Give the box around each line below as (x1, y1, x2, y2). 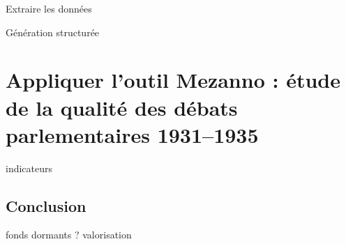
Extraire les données (6, 1, 92, 15)
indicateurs (6, 160, 53, 175)
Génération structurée (6, 24, 100, 39)
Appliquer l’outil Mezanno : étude (6, 66, 340, 94)
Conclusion (6, 195, 86, 216)
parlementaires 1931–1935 (6, 120, 259, 148)
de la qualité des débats (6, 93, 238, 121)
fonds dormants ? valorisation (6, 227, 132, 242)
